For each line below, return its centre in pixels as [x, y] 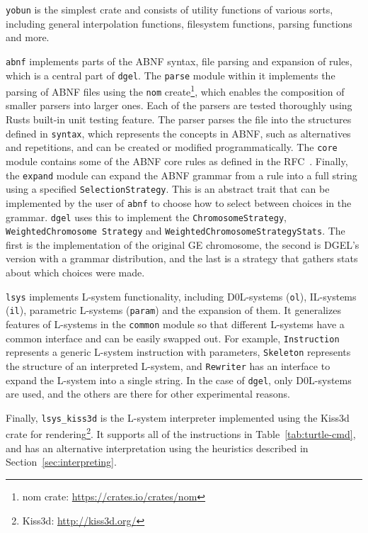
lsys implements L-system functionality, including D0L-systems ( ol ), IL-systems [181, 296]
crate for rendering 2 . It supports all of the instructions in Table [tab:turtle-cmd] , [181, 433]
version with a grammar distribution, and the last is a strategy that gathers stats [182, 258]
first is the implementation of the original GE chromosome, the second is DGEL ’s [183, 244]
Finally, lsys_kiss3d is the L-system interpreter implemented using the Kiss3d [178, 417]
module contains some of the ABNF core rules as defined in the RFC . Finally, [177, 161]
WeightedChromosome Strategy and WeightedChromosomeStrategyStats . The [176, 231]
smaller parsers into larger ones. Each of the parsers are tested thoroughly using [179, 105]
